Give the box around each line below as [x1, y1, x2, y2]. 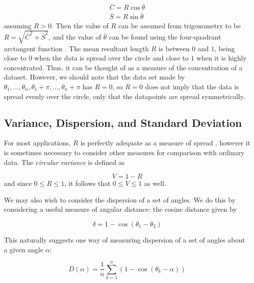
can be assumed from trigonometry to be [118, 20, 241, 30]
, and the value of [48, 31, 101, 41]
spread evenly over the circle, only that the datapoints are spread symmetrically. [4, 91, 245, 101]
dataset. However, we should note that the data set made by [4, 72, 185, 82]
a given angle [4, 244, 44, 254]
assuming [4, 20, 32, 30]
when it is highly [196, 53, 247, 63]
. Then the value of [51, 20, 109, 30]
